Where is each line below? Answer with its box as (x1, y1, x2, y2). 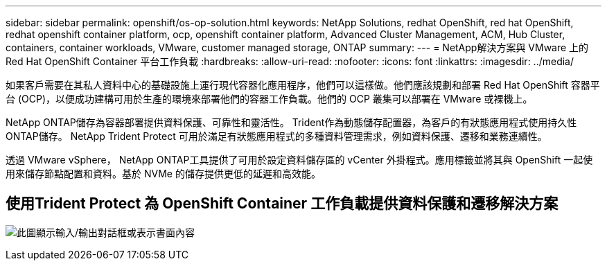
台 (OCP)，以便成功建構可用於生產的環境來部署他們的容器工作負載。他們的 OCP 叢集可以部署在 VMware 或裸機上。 (6, 93, 533, 105)
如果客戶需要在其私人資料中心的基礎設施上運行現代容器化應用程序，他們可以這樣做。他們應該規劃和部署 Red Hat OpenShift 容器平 (6, 79, 600, 91)
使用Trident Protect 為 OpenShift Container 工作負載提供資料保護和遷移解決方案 (6, 195, 558, 213)
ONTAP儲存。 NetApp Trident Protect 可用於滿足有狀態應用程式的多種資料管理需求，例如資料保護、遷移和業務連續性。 (6, 130, 547, 142)
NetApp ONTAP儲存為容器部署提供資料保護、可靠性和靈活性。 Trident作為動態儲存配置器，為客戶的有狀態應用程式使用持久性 (6, 116, 577, 128)
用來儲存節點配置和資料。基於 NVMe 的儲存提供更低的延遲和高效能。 (6, 168, 321, 179)
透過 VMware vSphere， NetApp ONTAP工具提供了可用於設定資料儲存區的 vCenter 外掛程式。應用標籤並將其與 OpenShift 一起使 (6, 154, 593, 166)
